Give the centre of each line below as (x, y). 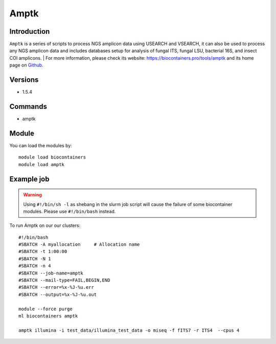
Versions (24, 80)
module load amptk (42, 164)
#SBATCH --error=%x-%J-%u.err (56, 287)
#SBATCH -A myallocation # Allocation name (79, 245)
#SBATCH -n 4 (35, 266)
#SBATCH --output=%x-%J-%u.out (58, 294)
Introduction (30, 31)
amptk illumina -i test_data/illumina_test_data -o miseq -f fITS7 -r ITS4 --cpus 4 (129, 330)
